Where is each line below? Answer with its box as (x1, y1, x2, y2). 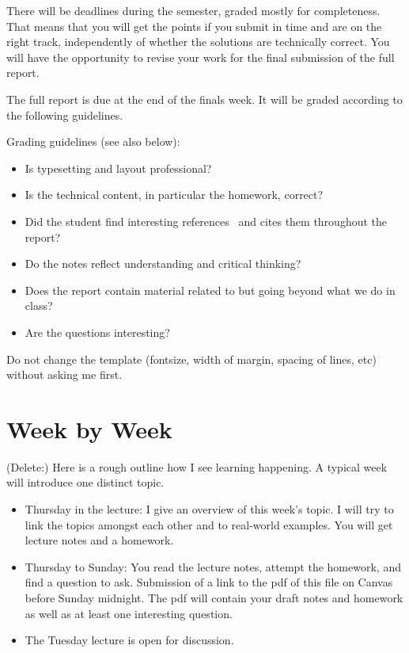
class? (25, 297, 53, 314)
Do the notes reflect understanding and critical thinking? (25, 255, 301, 272)
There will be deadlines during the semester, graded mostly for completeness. (6, 2, 381, 18)
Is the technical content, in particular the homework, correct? (25, 186, 324, 203)
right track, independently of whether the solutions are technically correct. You (6, 33, 390, 50)
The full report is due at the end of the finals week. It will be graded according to (6, 90, 403, 107)
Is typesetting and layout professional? (25, 159, 212, 176)
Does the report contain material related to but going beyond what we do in (25, 281, 396, 298)
